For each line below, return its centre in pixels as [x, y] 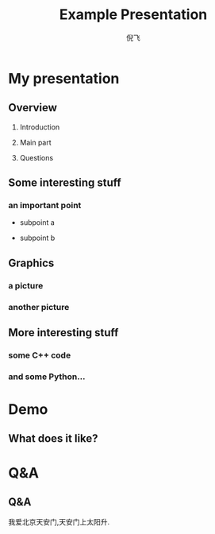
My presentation [64, 78]
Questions [36, 157]
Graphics [31, 263]
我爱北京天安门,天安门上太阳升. [59, 522]
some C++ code [40, 355]
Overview [33, 108]
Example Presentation [133, 15]
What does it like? [53, 439]
